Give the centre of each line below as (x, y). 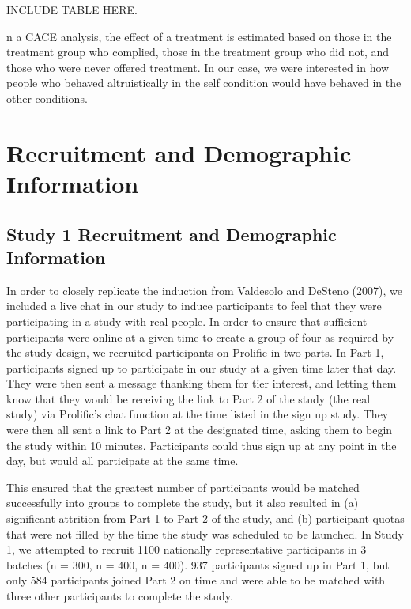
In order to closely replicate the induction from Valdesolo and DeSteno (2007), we (205, 290)
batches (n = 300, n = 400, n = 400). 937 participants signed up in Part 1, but (198, 564)
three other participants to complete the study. (120, 596)
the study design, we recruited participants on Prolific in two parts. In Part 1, (195, 352)
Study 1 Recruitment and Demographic (172, 234)
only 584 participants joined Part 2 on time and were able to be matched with (196, 580)
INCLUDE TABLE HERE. (72, 9)
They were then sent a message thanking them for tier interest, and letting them (202, 383)
